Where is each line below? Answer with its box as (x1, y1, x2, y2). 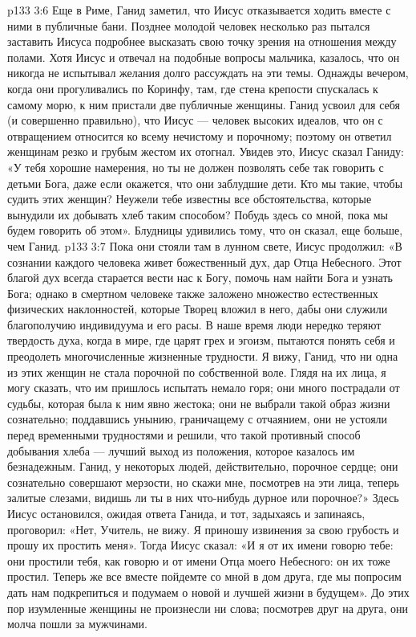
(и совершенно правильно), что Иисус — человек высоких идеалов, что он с (7, 112, 383, 129)
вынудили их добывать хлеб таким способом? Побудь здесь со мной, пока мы (7, 206, 388, 223)
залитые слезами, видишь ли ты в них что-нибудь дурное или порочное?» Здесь (7, 489, 399, 506)
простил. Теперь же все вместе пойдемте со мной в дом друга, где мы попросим (7, 568, 402, 585)
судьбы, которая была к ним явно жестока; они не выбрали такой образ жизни (7, 394, 390, 411)
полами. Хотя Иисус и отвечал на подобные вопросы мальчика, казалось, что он (7, 48, 400, 65)
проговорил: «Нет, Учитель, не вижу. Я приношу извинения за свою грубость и (7, 521, 399, 537)
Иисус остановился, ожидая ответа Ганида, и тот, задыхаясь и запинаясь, (7, 505, 366, 521)
